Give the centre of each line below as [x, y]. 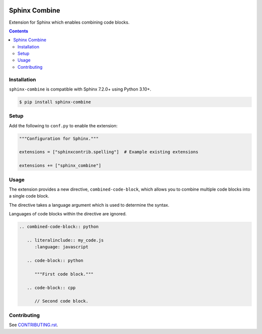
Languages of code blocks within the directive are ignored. [68, 214]
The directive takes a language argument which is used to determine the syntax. [89, 205]
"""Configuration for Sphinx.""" [59, 138]
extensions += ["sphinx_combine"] [60, 166]
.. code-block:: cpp [51, 288]
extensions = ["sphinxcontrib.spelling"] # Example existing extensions [109, 152]
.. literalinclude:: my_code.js [65, 240]
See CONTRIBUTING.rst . [33, 325]
